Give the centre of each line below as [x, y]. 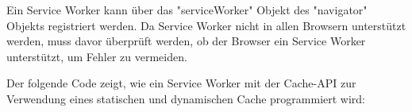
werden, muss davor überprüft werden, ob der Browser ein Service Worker [186, 41]
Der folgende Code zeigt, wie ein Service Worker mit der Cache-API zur [181, 83]
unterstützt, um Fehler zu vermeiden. [97, 56]
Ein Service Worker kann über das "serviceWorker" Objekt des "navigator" [187, 10]
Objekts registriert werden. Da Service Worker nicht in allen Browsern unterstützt [206, 25]
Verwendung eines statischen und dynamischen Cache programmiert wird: [186, 98]
